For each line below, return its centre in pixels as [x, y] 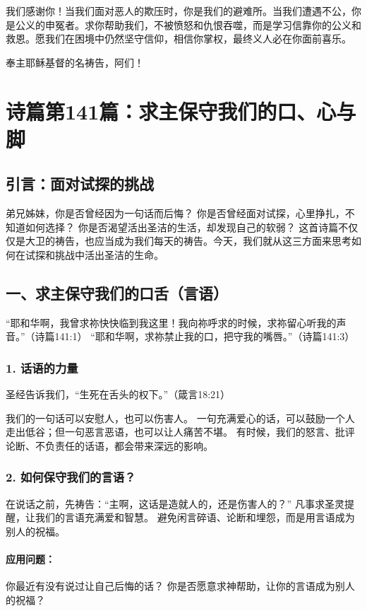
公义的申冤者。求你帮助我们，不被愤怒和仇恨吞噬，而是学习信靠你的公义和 [188, 24]
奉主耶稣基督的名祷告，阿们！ [75, 62]
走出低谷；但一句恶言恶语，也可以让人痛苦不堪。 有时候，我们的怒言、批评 [180, 432]
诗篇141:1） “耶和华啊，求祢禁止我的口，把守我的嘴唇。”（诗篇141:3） [195, 336]
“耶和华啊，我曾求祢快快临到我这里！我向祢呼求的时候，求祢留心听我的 [171, 322]
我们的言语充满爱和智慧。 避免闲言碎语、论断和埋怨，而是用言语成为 [195, 517]
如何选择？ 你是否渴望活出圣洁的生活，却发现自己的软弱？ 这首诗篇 [182, 227]
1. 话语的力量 [42, 367]
